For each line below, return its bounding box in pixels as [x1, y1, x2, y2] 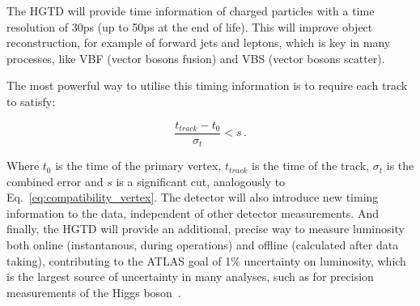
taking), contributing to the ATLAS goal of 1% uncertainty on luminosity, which [6, 252, 406, 269]
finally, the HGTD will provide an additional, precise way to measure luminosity [6, 220, 405, 237]
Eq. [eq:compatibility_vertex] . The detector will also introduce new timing [6, 189, 379, 206]
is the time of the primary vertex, [55, 157, 222, 174]
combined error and [6, 172, 104, 189]
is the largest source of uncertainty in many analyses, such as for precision [6, 268, 374, 285]
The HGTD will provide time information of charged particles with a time [6, 2, 375, 19]
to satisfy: [6, 92, 56, 109]
